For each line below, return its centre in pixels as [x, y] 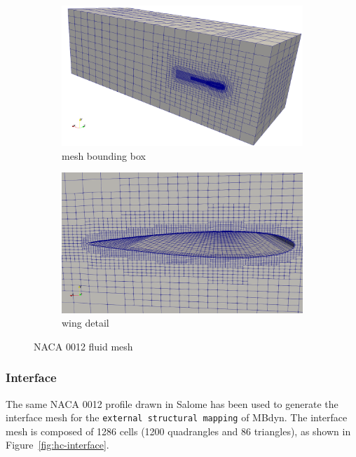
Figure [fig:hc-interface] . [57, 445]
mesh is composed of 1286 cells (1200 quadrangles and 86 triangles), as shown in [178, 431]
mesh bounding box [104, 155]
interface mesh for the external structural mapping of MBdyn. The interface [177, 417]
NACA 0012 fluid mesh [83, 346]
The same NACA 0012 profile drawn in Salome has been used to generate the [172, 403]
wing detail [85, 323]
